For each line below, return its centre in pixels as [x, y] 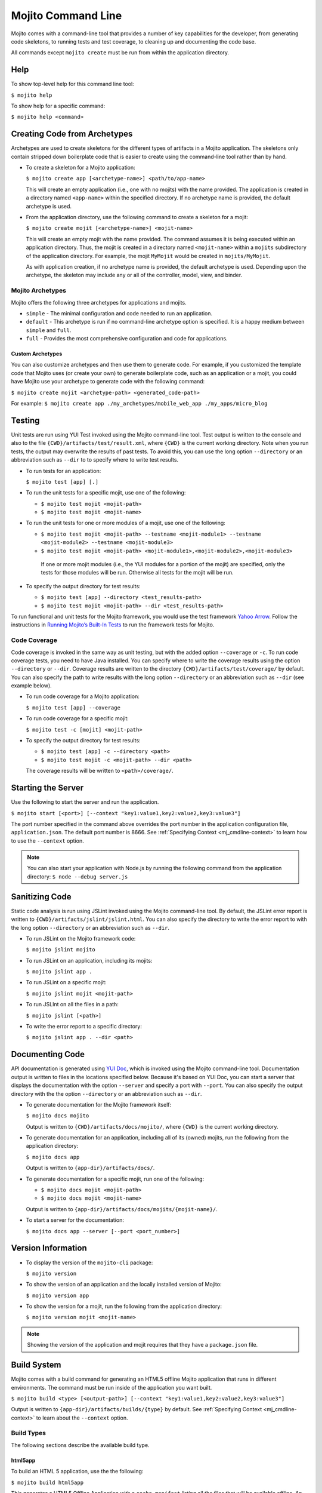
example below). [31, 686]
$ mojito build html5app [47, 1482]
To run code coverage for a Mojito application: [83, 696]
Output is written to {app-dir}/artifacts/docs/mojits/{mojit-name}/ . [122, 1209]
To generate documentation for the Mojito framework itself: [99, 1104]
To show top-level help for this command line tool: [72, 84]
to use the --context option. [47, 841]
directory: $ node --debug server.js [78, 876]
